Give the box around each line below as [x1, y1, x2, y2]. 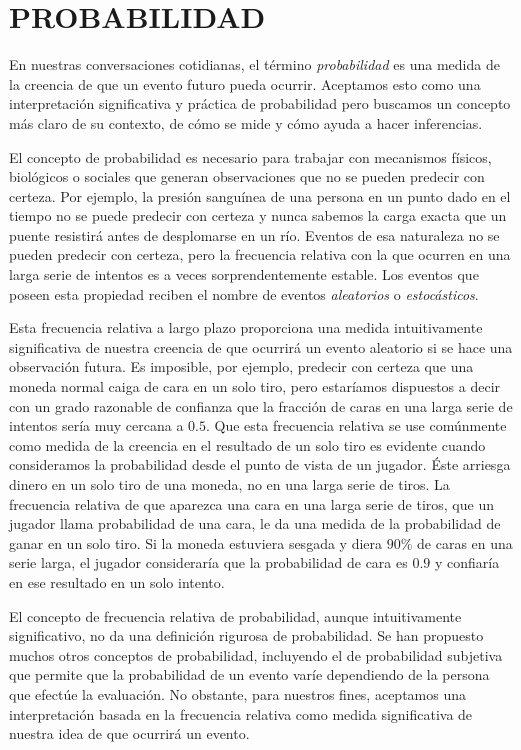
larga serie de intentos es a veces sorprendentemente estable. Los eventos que [9, 264, 479, 285]
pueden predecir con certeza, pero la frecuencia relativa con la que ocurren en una [9, 244, 511, 265]
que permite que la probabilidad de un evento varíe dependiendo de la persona [9, 664, 490, 685]
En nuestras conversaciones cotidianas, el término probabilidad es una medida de [9, 54, 500, 75]
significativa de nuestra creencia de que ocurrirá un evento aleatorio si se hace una [9, 336, 513, 357]
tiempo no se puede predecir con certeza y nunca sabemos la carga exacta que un [9, 205, 507, 226]
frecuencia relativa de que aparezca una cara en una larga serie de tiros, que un [9, 493, 494, 514]
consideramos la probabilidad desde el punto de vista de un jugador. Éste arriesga [9, 454, 511, 475]
